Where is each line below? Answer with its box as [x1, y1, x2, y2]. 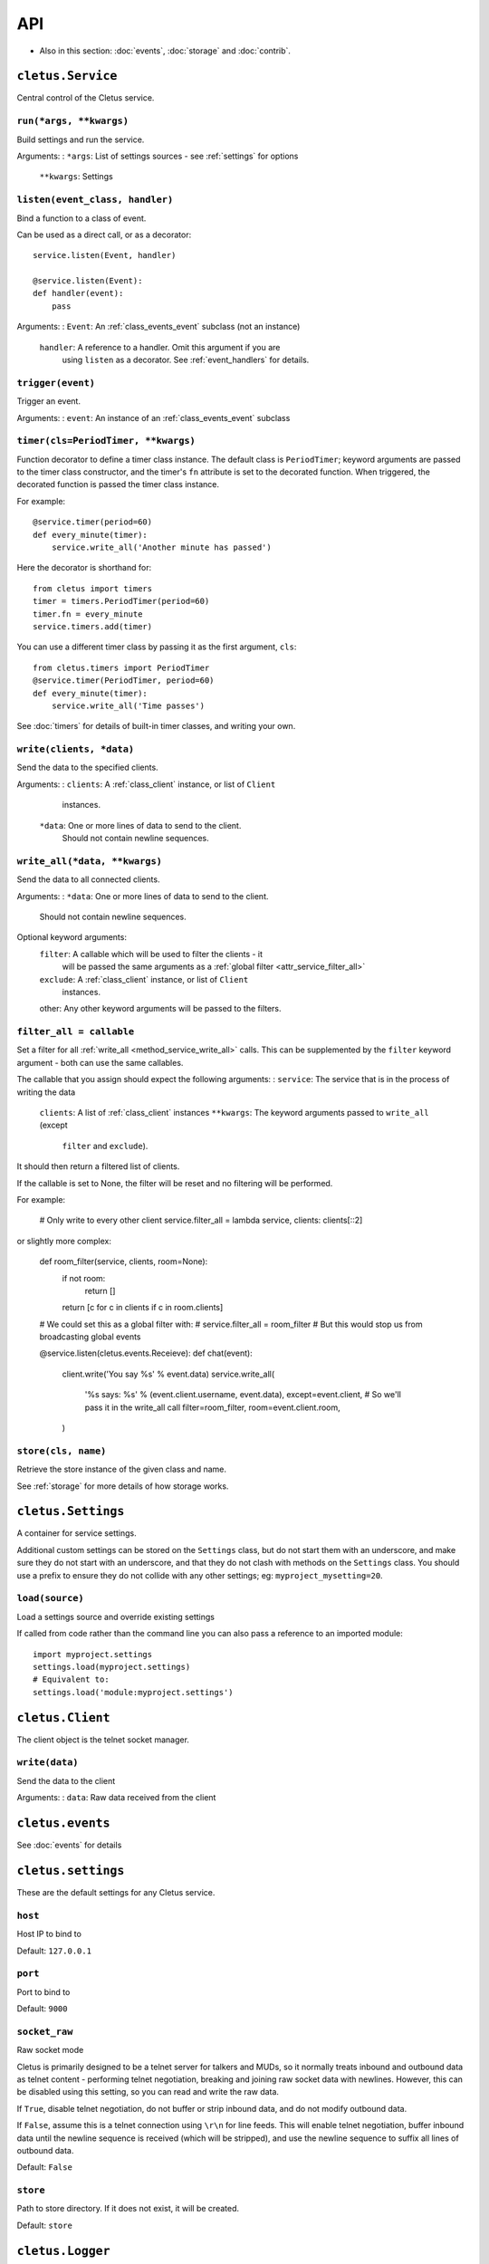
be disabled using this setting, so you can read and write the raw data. [16, 2087, 280, 2097]
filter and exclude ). [62, 1140, 149, 1151]
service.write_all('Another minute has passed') [51, 542, 272, 552]
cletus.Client [16, 1710, 110, 1725]
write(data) [16, 1757, 79, 1769]
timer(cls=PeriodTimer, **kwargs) [16, 435, 197, 447]
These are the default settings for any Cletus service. [16, 1887, 216, 1897]
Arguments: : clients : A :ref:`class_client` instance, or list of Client [16, 779, 276, 790]
